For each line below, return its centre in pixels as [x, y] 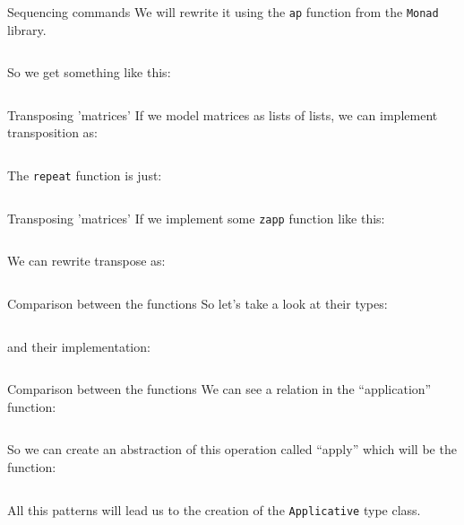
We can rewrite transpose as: [86, 261]
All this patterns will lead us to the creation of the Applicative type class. [214, 509]
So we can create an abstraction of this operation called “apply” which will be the [232, 449]
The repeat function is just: [85, 175]
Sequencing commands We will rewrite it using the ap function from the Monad [223, 12]
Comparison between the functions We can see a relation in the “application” [219, 389]
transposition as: [53, 132]
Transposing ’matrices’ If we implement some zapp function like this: [196, 218]
